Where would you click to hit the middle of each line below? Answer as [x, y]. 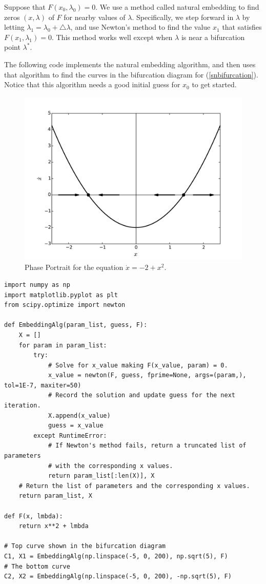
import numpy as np [37, 285]
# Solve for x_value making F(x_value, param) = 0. [138, 365]
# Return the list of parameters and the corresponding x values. [134, 486]
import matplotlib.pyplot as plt [61, 295]
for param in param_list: [63, 345]
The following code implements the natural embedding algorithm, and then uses [130, 64]
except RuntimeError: [70, 435]
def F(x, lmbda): [34, 516]
